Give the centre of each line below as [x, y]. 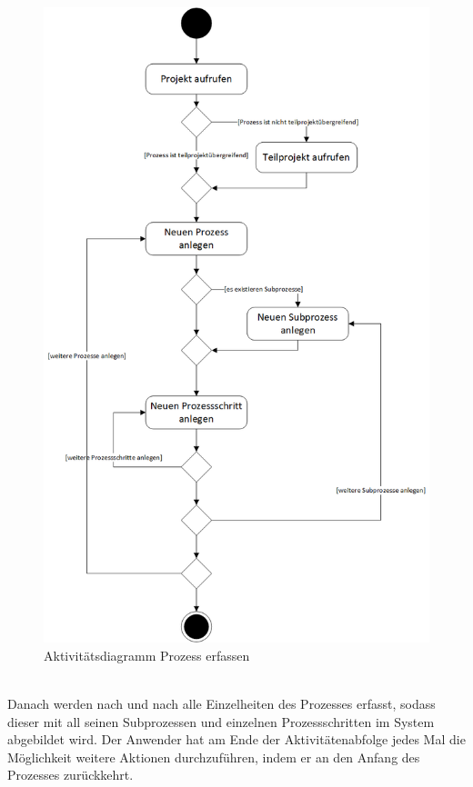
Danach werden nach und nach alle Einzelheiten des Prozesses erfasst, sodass [221, 703]
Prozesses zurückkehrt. [70, 775]
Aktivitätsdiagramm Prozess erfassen [147, 655]
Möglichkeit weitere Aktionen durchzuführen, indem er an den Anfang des [214, 757]
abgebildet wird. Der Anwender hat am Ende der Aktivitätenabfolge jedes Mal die [236, 739]
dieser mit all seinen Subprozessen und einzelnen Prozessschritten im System [221, 721]
